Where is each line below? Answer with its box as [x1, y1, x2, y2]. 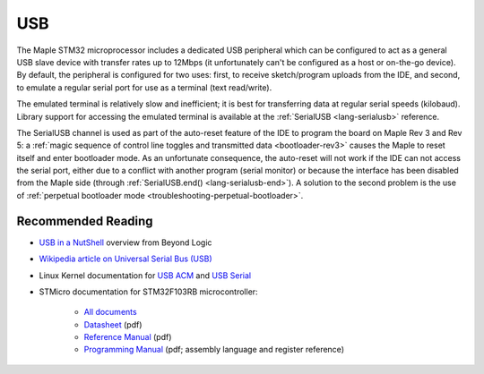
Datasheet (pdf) [83, 319, 143, 330]
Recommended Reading [16, 213, 153, 228]
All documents [83, 307, 138, 318]
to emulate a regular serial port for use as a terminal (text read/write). [16, 81, 272, 93]
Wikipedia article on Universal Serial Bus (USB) [39, 253, 212, 264]
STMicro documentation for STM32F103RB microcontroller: [39, 286, 259, 297]
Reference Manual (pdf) [83, 332, 172, 343]
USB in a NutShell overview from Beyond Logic [39, 237, 212, 248]
